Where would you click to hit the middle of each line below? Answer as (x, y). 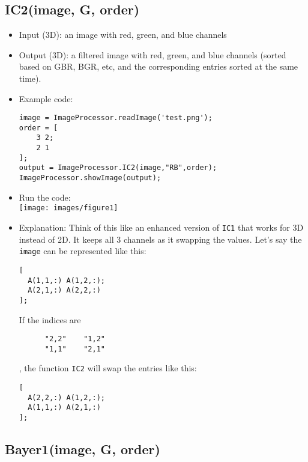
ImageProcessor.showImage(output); (90, 178)
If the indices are (50, 319)
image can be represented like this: (83, 251)
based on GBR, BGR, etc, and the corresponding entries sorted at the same (159, 66)
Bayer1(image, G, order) (83, 449)
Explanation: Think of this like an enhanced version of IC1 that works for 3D (161, 227)
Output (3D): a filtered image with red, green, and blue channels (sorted (152, 54)
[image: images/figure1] (68, 208)
